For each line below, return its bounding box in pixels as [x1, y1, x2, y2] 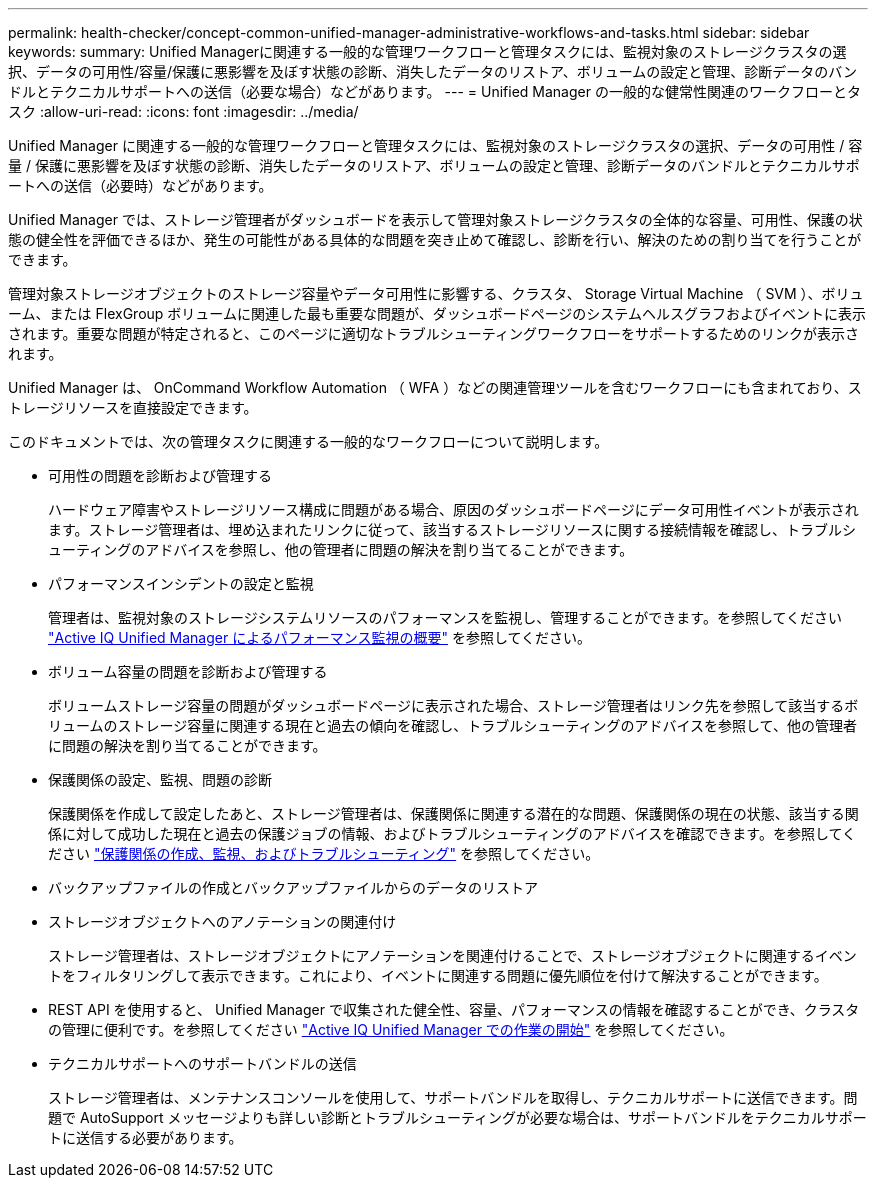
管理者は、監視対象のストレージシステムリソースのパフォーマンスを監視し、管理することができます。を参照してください [48, 609, 843, 626]
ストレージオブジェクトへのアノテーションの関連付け [48, 913, 397, 930]
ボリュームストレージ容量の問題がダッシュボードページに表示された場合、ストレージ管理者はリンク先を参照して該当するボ [48, 697, 859, 714]
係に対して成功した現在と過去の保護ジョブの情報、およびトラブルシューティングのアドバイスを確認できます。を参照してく [48, 825, 857, 842]
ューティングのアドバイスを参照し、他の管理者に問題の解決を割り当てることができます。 [48, 541, 634, 558]
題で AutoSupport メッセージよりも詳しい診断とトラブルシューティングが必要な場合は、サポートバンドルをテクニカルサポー [48, 1109, 867, 1126]
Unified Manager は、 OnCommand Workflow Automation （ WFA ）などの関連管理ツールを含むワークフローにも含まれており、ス [8, 379, 862, 396]
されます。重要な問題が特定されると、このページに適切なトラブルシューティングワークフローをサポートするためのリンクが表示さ [8, 325, 859, 342]
